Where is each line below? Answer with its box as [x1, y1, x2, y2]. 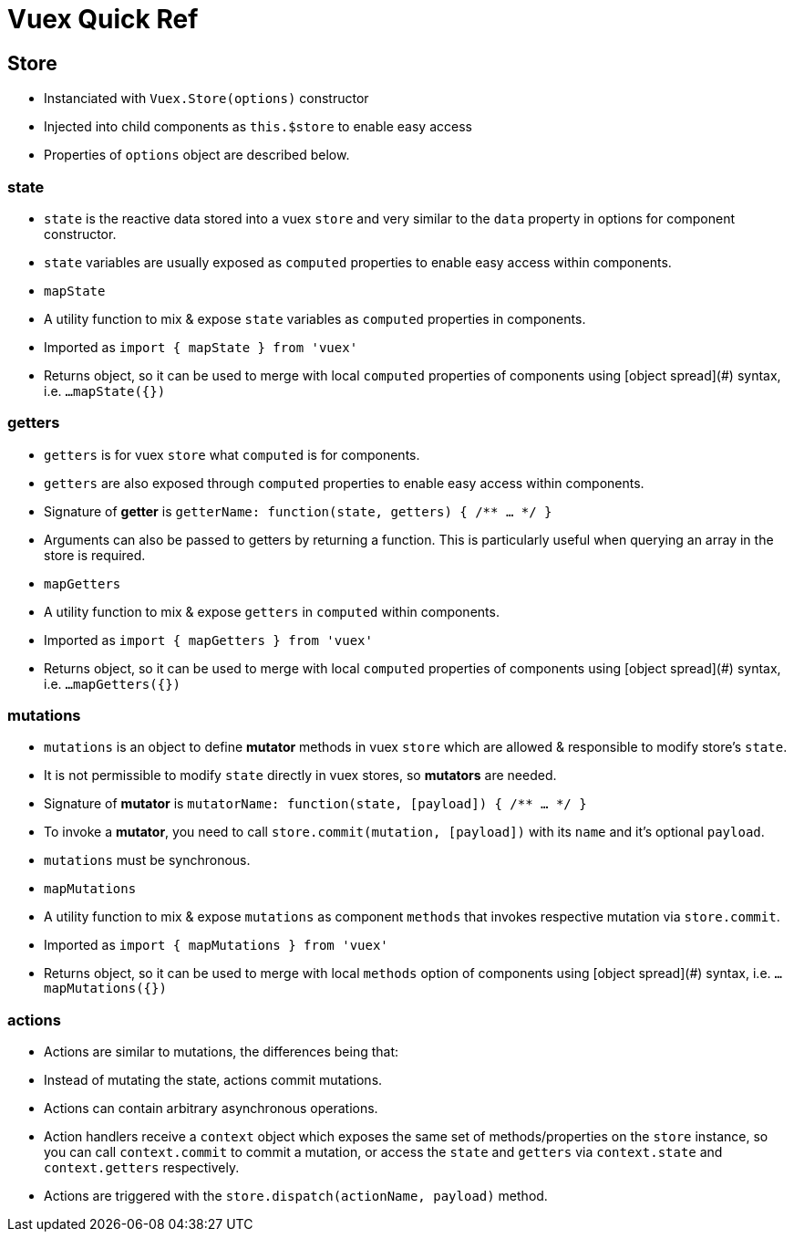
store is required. [44, 547, 146, 563]
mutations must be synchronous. [44, 852, 251, 869]
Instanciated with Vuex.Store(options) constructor [44, 90, 369, 107]
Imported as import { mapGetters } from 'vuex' [44, 631, 373, 648]
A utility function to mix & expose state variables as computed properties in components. [44, 310, 586, 327]
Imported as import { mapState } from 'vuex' [44, 338, 358, 355]
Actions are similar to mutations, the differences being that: [44, 1044, 399, 1060]
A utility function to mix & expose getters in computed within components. [44, 603, 500, 619]
